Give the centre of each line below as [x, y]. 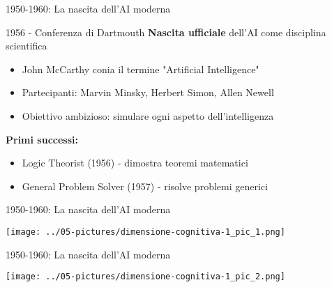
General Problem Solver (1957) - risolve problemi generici [145, 186]
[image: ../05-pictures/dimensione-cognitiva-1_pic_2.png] [145, 277]
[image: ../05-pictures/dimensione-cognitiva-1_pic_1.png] [145, 232]
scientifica [27, 46]
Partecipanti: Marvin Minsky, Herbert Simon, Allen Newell [148, 92]
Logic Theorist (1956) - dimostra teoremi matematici [135, 163]
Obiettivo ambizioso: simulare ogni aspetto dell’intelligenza [148, 115]
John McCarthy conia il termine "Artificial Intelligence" [141, 69]
